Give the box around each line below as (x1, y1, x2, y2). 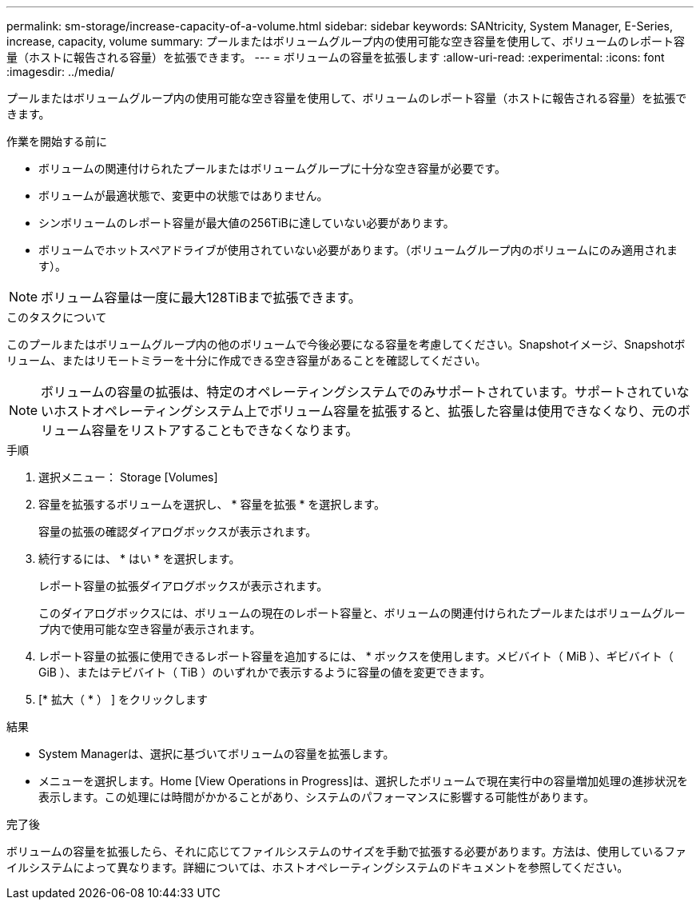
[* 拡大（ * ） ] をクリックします (38, 692, 208, 706)
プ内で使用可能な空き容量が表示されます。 (38, 622, 261, 636)
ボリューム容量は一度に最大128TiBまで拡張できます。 (41, 289, 361, 305)
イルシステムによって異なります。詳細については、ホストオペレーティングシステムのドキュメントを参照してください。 (6, 860, 629, 874)
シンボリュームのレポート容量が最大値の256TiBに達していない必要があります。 (38, 216, 455, 229)
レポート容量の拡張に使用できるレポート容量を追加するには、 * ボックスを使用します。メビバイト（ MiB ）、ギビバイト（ (38, 649, 674, 663)
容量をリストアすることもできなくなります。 (91, 422, 359, 438)
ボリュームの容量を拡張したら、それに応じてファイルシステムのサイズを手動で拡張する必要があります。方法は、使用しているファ (6, 844, 686, 858)
